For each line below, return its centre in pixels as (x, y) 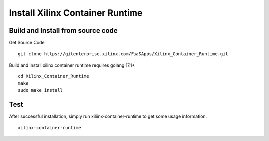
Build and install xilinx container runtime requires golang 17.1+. (73, 65)
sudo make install (41, 90)
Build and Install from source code (64, 31)
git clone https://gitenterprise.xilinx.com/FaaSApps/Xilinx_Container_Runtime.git (123, 54)
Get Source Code (27, 43)
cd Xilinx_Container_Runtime (54, 76)
